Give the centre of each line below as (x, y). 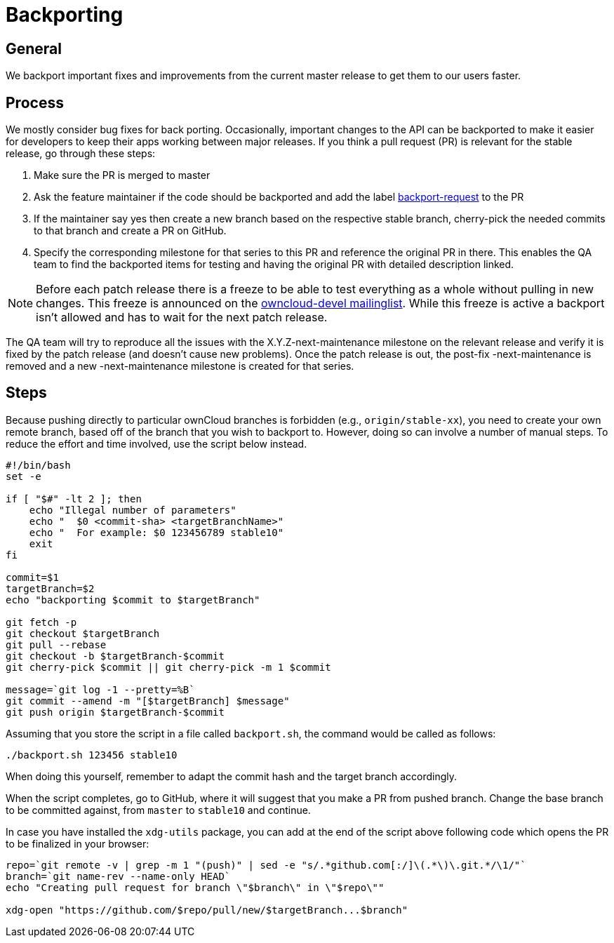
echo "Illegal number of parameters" (133, 510)
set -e (24, 476)
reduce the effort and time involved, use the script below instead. (156, 443)
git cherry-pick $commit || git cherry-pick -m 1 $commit (168, 667)
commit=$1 (32, 577)
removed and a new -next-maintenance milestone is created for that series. (180, 366)
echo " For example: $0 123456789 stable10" (156, 532)
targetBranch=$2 (50, 588)
